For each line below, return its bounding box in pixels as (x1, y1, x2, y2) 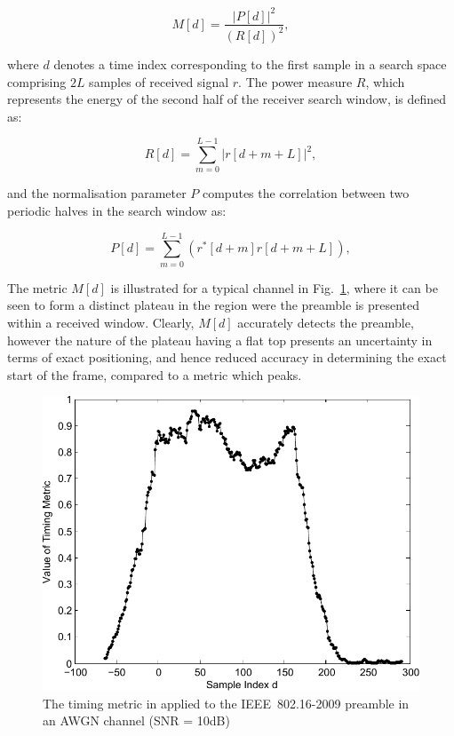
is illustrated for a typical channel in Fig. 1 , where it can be (110, 278, 438, 297)
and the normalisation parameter (7, 184, 187, 202)
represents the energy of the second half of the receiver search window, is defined (7, 90, 447, 108)
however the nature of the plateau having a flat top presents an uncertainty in (7, 330, 433, 349)
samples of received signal (89, 72, 229, 91)
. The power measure (238, 72, 353, 91)
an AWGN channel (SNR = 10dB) (43, 711, 230, 730)
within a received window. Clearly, (7, 313, 195, 331)
